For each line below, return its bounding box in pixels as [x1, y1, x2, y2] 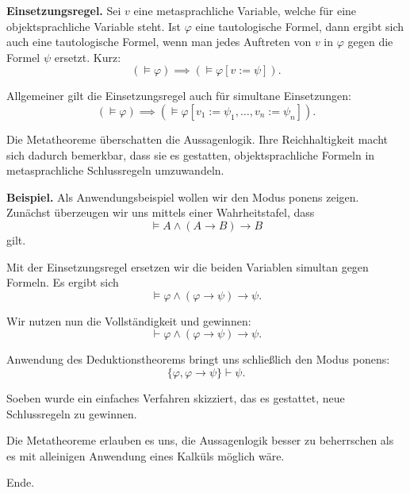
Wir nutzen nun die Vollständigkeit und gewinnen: [6, 312, 251, 329]
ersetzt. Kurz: [54, 48, 121, 65]
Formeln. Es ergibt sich [6, 274, 119, 291]
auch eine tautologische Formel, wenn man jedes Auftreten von [6, 33, 312, 50]
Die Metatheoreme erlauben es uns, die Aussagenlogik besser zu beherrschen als [6, 432, 394, 449]
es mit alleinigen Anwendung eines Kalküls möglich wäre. [6, 447, 285, 464]
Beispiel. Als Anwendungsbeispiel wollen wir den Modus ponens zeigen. [6, 188, 359, 205]
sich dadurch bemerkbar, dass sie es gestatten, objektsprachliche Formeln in [6, 146, 375, 163]
